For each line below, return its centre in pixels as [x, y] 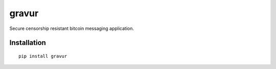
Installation [28, 43]
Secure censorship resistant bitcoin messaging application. [72, 28]
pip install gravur [43, 56]
